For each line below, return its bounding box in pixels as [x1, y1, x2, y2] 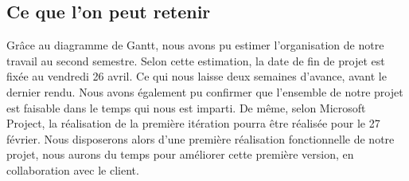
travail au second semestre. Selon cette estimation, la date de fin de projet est [6, 52, 385, 69]
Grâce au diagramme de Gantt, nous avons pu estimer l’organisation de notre [6, 37, 384, 53]
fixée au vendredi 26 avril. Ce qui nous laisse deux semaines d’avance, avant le [6, 68, 387, 85]
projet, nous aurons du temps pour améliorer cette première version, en [6, 146, 354, 163]
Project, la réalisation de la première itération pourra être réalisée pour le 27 [6, 115, 380, 132]
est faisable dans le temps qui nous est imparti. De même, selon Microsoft [6, 99, 366, 116]
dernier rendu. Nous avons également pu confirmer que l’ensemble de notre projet [6, 83, 403, 100]
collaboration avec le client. [6, 161, 139, 178]
